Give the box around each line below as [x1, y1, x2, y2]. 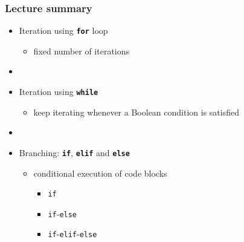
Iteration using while [19, 85, 98, 98]
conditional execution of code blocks [33, 166, 167, 179]
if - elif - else [48, 227, 97, 240]
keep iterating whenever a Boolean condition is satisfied [33, 105, 239, 118]
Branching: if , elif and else [19, 146, 130, 159]
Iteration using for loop [19, 24, 108, 37]
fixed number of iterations [33, 44, 130, 57]
